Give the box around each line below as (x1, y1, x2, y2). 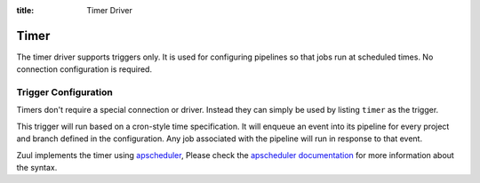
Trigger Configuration (16, 86, 113, 99)
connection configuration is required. (16, 64, 153, 75)
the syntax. (16, 163, 58, 172)
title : (16, 5, 35, 15)
